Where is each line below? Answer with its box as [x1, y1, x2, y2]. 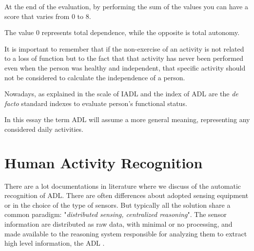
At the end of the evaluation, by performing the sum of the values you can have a [4, 1, 248, 11]
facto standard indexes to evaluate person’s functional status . [4, 98, 187, 108]
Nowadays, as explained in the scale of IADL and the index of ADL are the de [4, 89, 238, 99]
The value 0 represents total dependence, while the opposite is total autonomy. [4, 27, 240, 37]
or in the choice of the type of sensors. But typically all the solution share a [4, 199, 231, 210]
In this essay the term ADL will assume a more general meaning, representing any [4, 114, 250, 125]
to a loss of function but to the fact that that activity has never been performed [4, 53, 243, 63]
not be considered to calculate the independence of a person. [4, 72, 185, 82]
